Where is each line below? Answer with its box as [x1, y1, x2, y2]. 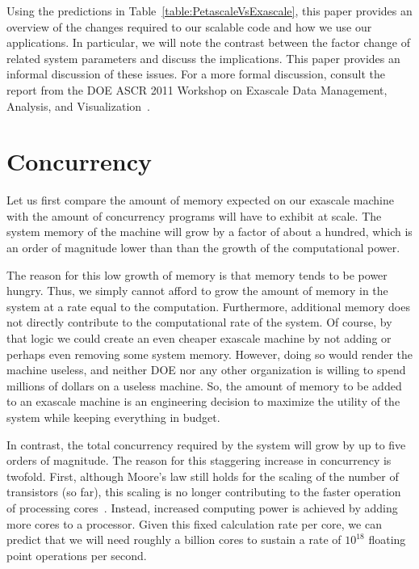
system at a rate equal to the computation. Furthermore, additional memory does [6, 297, 410, 314]
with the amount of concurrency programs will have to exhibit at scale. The [6, 207, 382, 224]
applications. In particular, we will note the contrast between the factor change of [6, 34, 411, 51]
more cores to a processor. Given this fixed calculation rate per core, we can [6, 515, 382, 532]
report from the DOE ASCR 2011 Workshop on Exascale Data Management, [6, 81, 388, 98]
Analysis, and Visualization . [6, 97, 150, 114]
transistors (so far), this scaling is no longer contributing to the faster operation [6, 483, 401, 500]
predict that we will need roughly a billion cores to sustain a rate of [6, 531, 341, 548]
